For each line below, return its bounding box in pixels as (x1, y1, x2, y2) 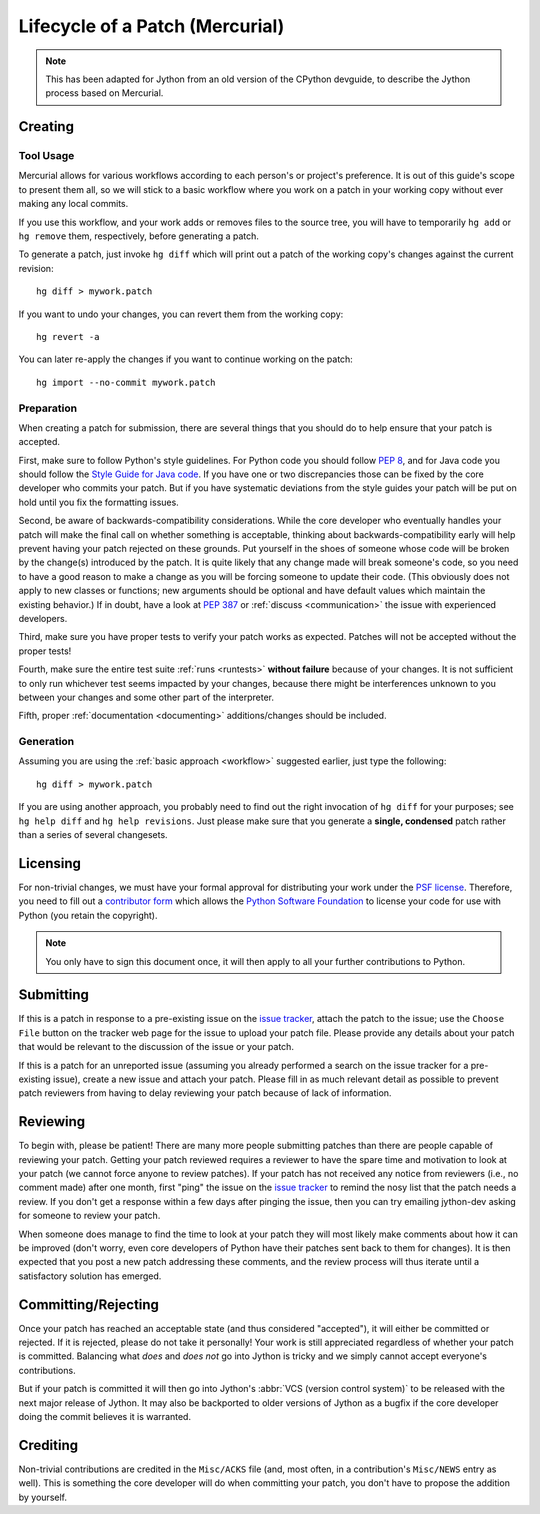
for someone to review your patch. (18, 1210, 161, 1222)
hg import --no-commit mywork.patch (36, 376, 216, 388)
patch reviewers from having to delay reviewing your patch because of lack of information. (18, 1087, 392, 1099)
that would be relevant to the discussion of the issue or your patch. (18, 1041, 295, 1053)
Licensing (18, 855, 82, 872)
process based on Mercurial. (45, 87, 164, 99)
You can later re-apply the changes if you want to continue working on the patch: (18, 353, 354, 365)
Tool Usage (18, 149, 75, 163)
